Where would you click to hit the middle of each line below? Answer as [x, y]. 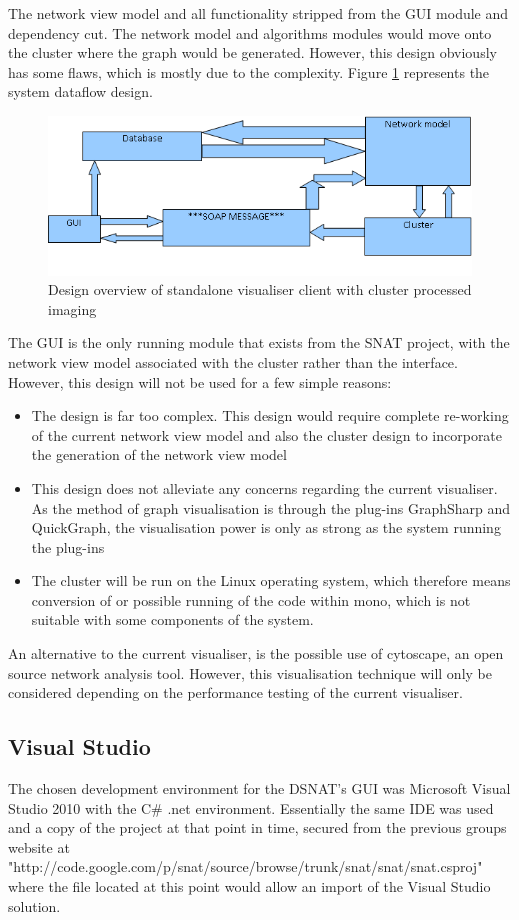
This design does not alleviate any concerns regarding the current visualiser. [264, 487]
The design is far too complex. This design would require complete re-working [270, 415]
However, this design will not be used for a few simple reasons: [200, 381]
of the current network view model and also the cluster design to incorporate [267, 434]
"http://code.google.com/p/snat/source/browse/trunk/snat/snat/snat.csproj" [245, 866]
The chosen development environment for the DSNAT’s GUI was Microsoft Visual [259, 788]
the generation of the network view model [159, 454]
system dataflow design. [80, 91]
